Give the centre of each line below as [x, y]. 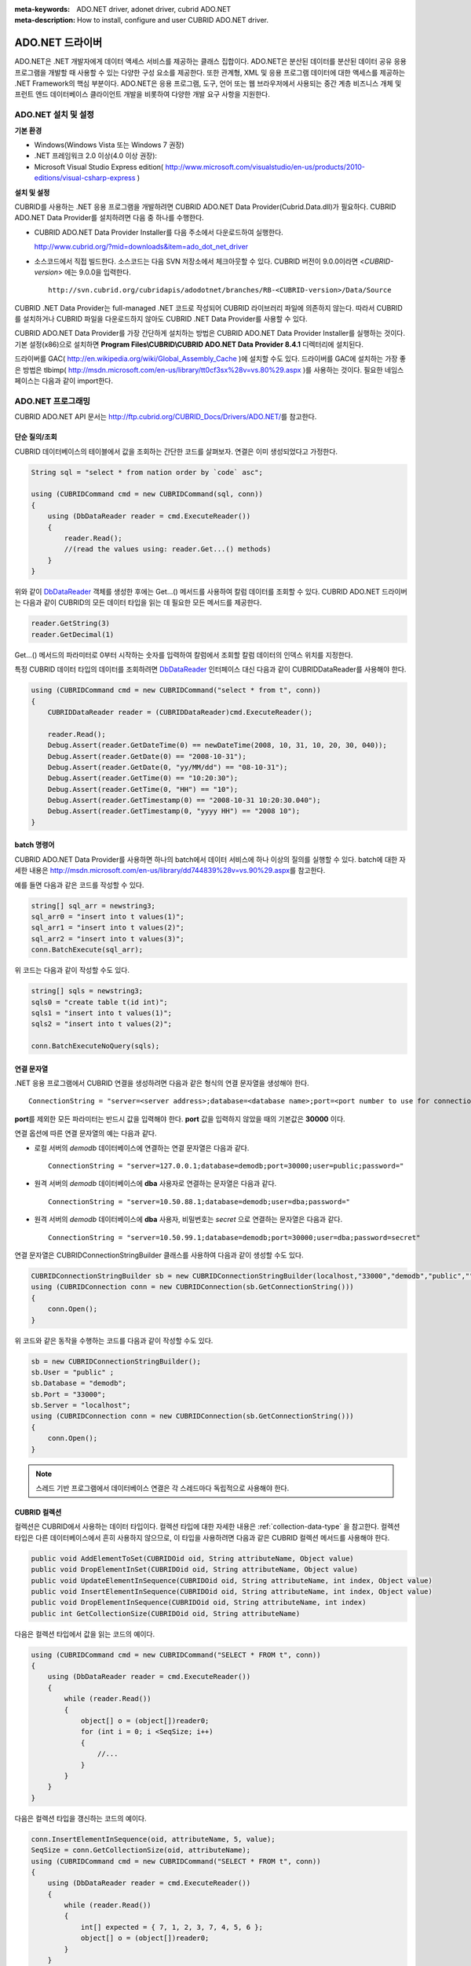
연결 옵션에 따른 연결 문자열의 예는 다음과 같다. [86, 1133]
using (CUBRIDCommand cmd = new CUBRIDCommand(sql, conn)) [147, 494]
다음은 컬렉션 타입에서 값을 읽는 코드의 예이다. [85, 1634]
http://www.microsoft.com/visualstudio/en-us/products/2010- [265, 167]
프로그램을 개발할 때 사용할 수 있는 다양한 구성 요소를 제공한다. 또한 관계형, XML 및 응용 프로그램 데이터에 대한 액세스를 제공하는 [210, 72]
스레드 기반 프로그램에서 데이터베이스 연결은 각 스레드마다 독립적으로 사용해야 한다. [162, 1488]
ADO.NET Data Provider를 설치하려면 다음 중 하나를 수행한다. [109, 218]
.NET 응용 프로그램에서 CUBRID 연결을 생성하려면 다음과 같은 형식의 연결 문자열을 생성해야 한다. [162, 1083]
